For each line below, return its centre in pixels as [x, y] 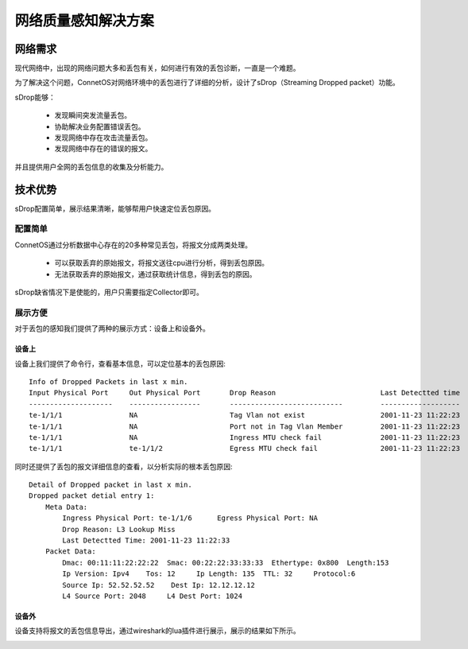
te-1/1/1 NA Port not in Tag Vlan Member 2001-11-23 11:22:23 [245, 426]
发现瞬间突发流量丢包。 [93, 115]
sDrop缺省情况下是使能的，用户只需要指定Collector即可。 [109, 292]
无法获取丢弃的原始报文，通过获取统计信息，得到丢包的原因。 [155, 274]
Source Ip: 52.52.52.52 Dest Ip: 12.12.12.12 [159, 585]
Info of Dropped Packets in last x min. [108, 381]
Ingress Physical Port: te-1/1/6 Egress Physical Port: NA [190, 518]
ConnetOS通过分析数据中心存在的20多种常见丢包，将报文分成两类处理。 [133, 245]
